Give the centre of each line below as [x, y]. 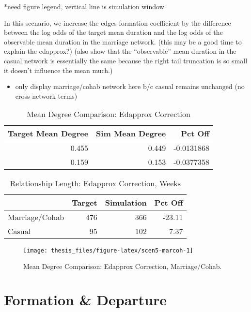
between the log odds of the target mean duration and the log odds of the [113, 32]
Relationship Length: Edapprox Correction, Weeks [95, 183]
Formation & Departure [86, 299]
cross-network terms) [46, 96]
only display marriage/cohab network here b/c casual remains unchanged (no [130, 86]
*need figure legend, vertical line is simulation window [84, 6]
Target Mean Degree [48, 134]
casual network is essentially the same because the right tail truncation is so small [126, 60]
